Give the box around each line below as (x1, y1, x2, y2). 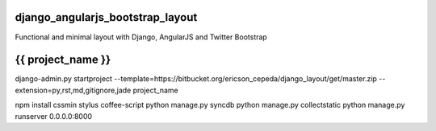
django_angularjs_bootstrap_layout (15, 10, 198, 24)
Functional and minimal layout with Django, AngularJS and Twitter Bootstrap (15, 32, 268, 42)
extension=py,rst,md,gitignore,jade (15, 85, 132, 95)
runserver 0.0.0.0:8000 (15, 111, 93, 121)
